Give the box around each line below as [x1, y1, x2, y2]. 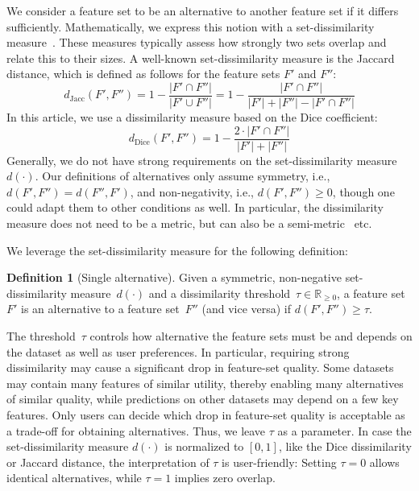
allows [369, 453, 400, 470]
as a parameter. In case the [277, 422, 412, 439]
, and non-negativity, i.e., [130, 183, 254, 200]
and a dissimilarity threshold [148, 284, 291, 301]
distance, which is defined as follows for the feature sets [6, 65, 280, 82]
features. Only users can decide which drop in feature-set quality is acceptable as [6, 406, 405, 423]
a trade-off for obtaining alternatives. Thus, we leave [6, 422, 266, 439]
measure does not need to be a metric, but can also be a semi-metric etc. [6, 215, 372, 232]
